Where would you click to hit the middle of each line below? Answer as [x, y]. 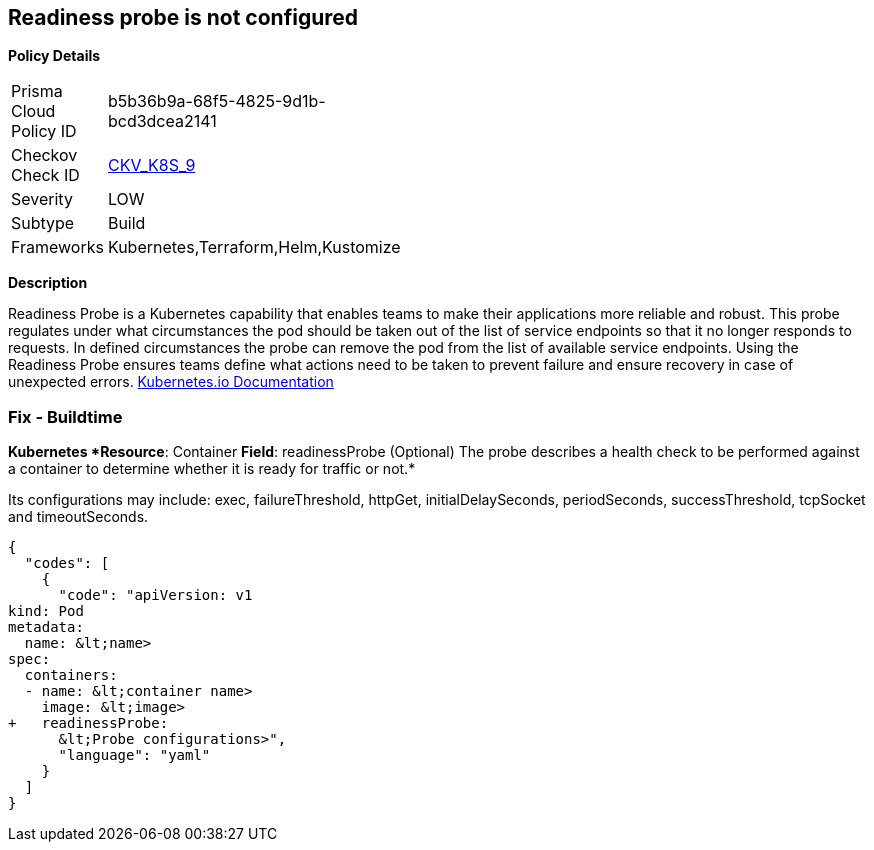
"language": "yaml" [134, 755]
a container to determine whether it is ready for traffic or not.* [212, 469]
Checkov [44, 155]
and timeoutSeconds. [78, 517]
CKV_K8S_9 [151, 165]
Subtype [43, 223]
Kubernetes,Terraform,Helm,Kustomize [254, 247]
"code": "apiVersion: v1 [155, 595]
